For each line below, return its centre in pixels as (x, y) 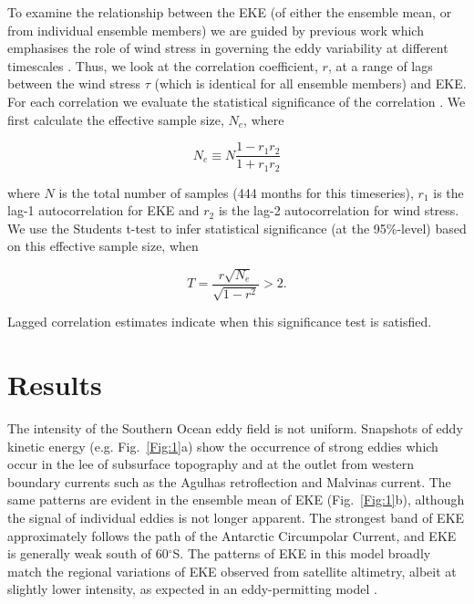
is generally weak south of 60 (88, 553)
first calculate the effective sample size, (116, 119)
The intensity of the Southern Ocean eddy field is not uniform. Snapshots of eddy (235, 428)
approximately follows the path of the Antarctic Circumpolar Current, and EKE (232, 535)
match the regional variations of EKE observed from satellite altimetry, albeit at (232, 571)
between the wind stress (74, 83)
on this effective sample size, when (103, 246)
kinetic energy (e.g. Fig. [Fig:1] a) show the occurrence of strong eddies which (223, 446)
